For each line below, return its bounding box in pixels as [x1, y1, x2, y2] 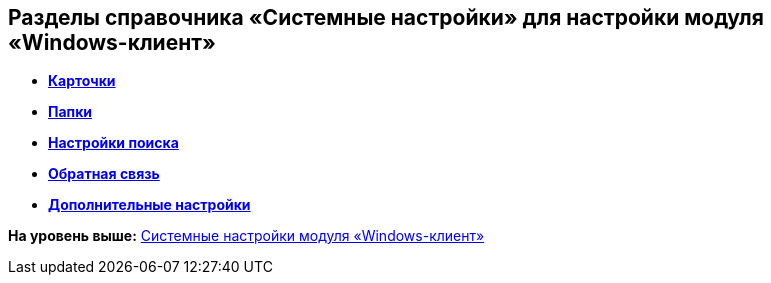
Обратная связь [48, 165, 160, 183]
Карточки [48, 72, 116, 90]
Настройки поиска [48, 134, 179, 152]
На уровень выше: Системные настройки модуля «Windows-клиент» [8, 227, 485, 245]
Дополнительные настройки [48, 196, 251, 214]
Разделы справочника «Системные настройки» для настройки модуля [8, 5, 764, 30]
